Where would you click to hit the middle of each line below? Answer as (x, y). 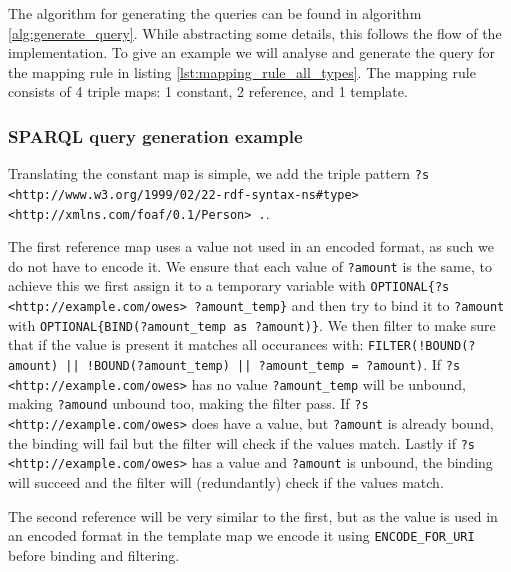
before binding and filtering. (94, 554)
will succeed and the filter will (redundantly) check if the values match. (226, 481)
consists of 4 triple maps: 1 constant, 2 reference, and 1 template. (208, 91)
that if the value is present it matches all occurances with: (186, 344)
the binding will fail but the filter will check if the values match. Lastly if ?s (242, 442)
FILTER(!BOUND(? (422, 346)
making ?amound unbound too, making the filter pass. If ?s (188, 403)
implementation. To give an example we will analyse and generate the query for (252, 52)
